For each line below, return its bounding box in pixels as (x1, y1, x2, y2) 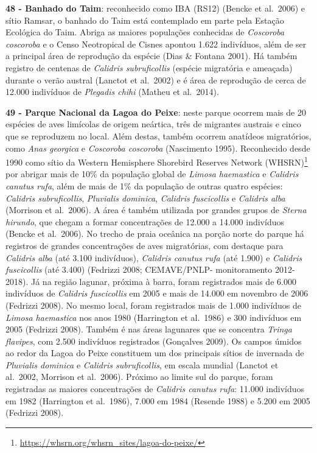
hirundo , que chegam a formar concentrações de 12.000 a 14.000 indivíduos (5, 215, 284, 228)
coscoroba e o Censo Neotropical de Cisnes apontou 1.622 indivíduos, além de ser (5, 37, 307, 50)
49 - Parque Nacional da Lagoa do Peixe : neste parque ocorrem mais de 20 (5, 105, 306, 118)
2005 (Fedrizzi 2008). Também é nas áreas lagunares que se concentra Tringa (5, 323, 292, 335)
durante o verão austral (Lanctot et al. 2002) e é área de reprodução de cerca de (5, 73, 306, 86)
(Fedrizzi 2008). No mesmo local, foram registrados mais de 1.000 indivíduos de (5, 298, 302, 311)
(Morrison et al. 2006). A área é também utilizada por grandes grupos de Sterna (5, 203, 307, 216)
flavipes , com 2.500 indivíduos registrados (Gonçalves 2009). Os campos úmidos (5, 334, 302, 347)
